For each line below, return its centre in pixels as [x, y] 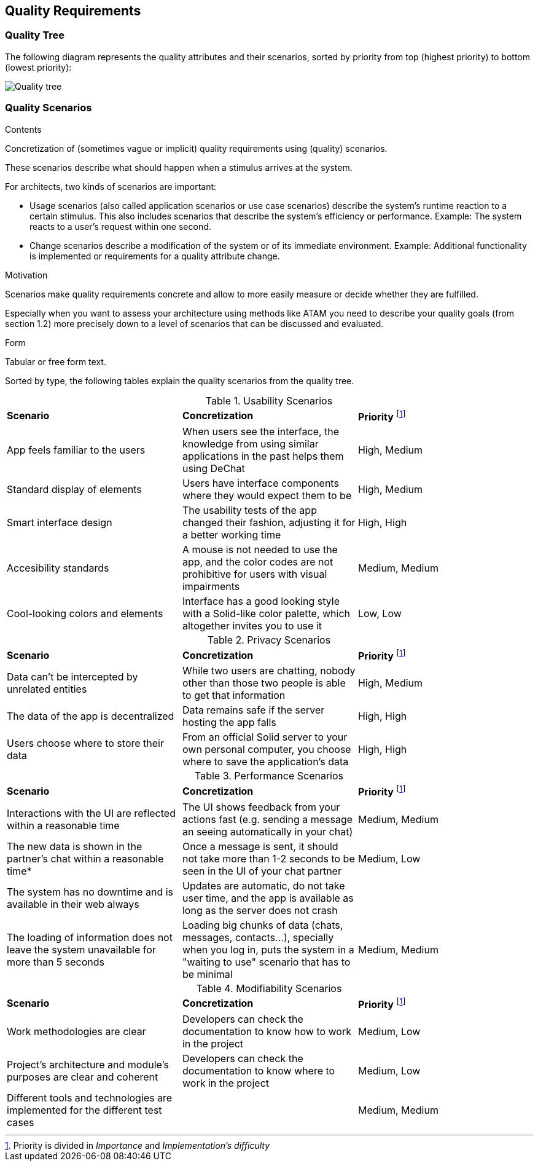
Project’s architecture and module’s [88, 1064]
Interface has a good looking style [261, 601]
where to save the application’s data [265, 762]
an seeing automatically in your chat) [267, 831]
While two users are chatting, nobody [269, 671]
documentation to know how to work [267, 1031]
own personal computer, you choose [267, 750]
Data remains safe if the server [253, 710]
